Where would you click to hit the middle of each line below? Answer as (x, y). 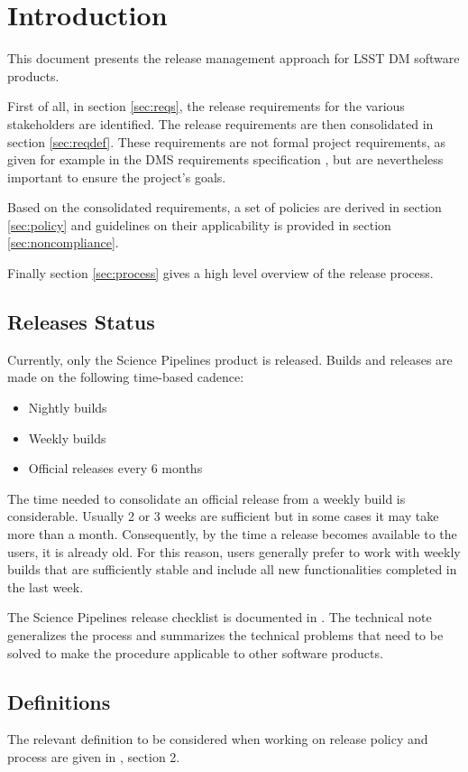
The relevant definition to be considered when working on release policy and (218, 739)
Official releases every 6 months (115, 468)
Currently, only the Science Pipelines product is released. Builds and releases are (230, 359)
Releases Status (81, 322)
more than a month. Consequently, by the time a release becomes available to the (232, 534)
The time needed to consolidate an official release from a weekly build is (206, 498)
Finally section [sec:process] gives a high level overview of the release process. (220, 273)
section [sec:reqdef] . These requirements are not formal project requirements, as (227, 141)
